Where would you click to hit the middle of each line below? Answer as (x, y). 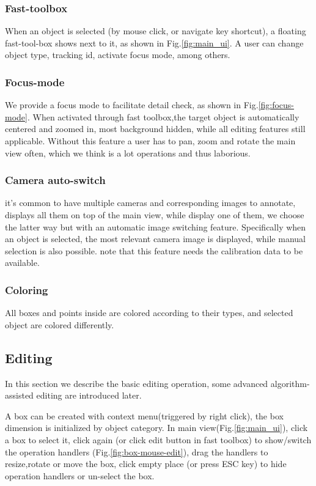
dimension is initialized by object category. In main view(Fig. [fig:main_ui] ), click (156, 428)
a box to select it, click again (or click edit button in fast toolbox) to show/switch (158, 439)
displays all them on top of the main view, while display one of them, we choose (155, 215)
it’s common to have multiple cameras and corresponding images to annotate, (150, 203)
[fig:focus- (276, 105)
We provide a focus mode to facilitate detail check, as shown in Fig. (132, 105)
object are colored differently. (60, 324)
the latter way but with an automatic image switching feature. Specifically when (156, 226)
